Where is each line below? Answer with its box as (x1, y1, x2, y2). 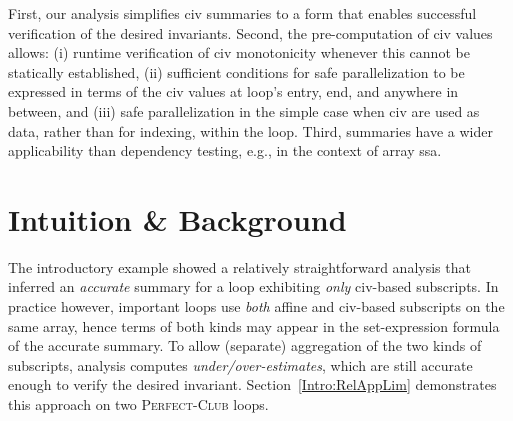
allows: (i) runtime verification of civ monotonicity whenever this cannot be (8, 42, 470, 63)
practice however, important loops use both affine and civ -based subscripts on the (8, 296, 505, 317)
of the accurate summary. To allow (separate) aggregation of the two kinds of (8, 335, 482, 356)
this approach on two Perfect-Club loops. (8, 394, 269, 415)
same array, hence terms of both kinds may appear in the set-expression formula (8, 315, 500, 336)
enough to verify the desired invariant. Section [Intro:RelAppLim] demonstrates (8, 374, 497, 395)
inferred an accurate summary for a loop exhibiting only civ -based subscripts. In (8, 276, 499, 297)
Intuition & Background (8, 198, 347, 239)
